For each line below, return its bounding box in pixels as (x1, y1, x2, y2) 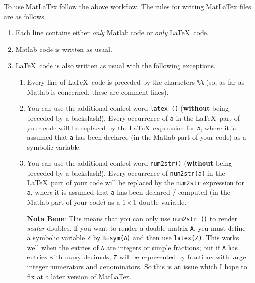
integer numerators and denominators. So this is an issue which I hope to (27, 261, 247, 271)
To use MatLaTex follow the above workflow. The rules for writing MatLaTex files (4, 1, 251, 11)
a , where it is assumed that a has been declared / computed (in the (27, 187, 230, 197)
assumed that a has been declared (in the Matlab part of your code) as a (27, 132, 246, 142)
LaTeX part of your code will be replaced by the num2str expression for (27, 177, 244, 187)
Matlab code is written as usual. (15, 44, 112, 54)
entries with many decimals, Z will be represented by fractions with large (27, 252, 246, 262)
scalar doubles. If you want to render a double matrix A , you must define (27, 223, 246, 233)
